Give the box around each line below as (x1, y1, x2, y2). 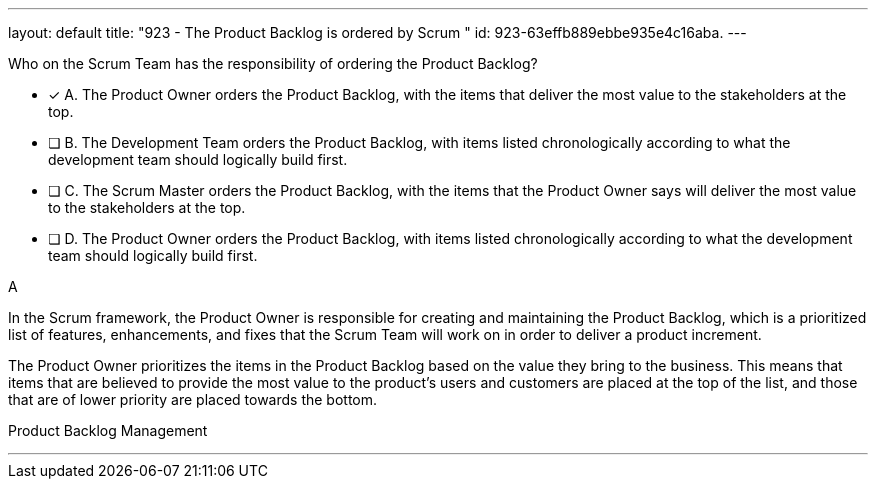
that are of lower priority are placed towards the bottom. (8, 391, 378, 408)
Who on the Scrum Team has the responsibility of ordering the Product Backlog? (8, 55, 538, 72)
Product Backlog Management (8, 422, 208, 439)
